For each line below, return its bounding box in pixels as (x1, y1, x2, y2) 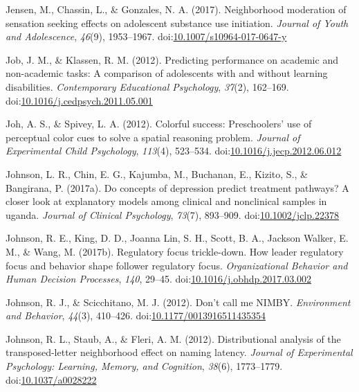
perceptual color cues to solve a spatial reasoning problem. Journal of (6, 130, 300, 144)
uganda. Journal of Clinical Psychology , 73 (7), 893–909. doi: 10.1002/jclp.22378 (6, 207, 339, 222)
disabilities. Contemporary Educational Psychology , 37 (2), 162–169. (6, 79, 289, 93)
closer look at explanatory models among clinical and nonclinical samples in (6, 194, 327, 208)
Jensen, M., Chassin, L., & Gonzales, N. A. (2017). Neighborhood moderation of (6, 2, 347, 16)
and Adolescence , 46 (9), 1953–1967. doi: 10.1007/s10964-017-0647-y (6, 29, 287, 44)
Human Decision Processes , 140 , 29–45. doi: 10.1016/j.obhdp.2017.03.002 (6, 271, 312, 286)
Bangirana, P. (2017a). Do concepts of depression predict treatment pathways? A (6, 180, 349, 195)
